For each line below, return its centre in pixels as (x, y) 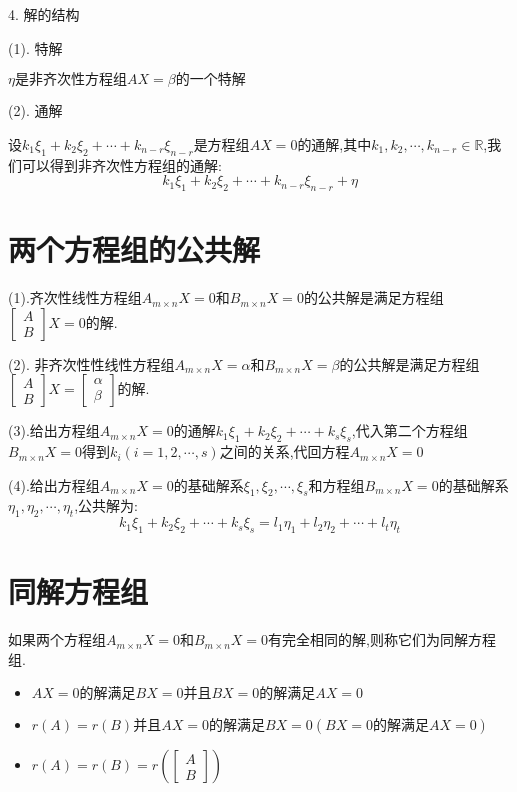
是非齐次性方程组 (70, 80)
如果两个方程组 (57, 639)
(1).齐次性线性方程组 (75, 297)
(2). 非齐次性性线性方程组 (91, 363)
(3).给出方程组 (54, 430)
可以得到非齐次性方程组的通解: (121, 164)
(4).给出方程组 (54, 484)
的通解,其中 (334, 143)
